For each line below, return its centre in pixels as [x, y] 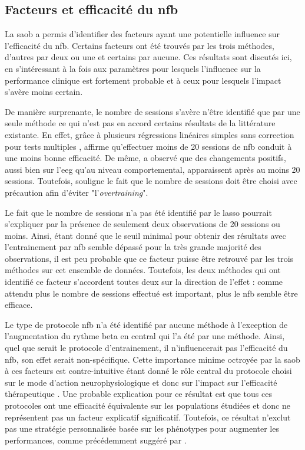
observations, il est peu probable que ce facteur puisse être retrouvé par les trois [149, 258]
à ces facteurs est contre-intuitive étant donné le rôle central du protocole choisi [148, 371]
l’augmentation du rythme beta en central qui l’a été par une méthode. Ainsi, [145, 336]
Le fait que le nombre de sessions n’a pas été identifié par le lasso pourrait [138, 212]
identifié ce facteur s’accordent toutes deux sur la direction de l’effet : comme [144, 282]
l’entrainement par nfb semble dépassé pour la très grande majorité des [133, 247]
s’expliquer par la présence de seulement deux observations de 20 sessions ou [142, 224]
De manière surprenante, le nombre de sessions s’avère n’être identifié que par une [152, 111]
